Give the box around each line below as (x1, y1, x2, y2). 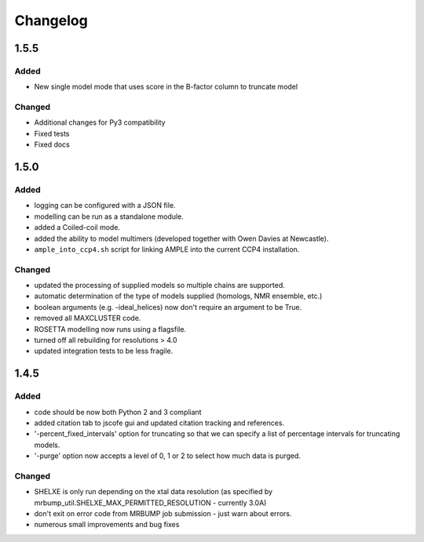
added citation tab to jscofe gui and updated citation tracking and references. (34, 418, 285, 427)
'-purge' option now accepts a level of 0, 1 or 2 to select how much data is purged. (34, 451, 302, 460)
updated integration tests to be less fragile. (34, 346, 174, 356)
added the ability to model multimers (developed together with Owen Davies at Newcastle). (34, 234, 329, 243)
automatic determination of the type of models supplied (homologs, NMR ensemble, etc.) (34, 291, 323, 301)
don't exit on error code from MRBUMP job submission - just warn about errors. (34, 509, 292, 518)
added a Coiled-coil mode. (34, 223, 121, 232)
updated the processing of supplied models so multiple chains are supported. (34, 281, 286, 290)
